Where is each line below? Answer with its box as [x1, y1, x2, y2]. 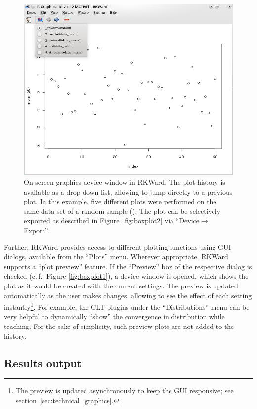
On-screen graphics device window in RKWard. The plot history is [24, 176, 225, 187]
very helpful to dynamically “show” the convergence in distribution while [4, 311, 225, 322]
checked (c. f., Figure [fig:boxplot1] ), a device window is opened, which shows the [4, 271, 249, 281]
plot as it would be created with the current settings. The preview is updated [4, 280, 238, 290]
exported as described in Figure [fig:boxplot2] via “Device [24, 215, 199, 226]
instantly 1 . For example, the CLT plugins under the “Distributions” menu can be [4, 300, 250, 312]
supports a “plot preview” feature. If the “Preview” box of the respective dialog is [4, 261, 252, 271]
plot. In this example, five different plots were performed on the [24, 196, 216, 206]
